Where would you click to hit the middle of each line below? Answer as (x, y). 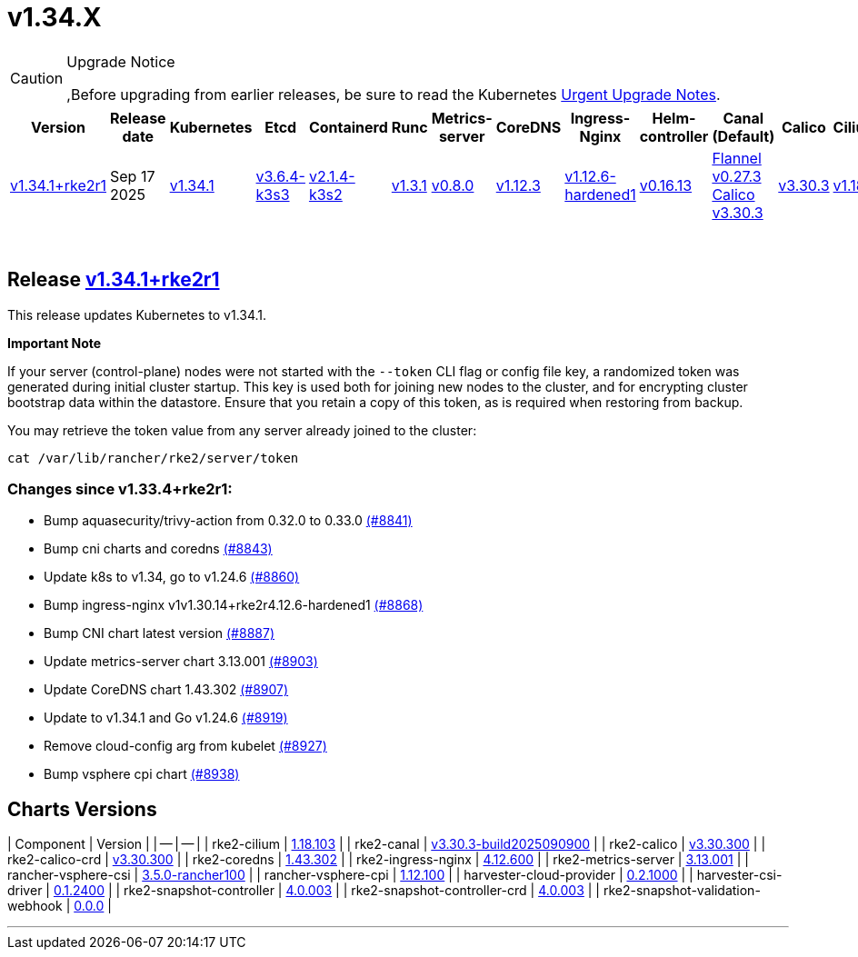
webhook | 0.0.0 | (60, 906)
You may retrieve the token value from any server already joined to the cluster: (242, 430)
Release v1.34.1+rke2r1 (114, 280)
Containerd (348, 127)
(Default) (743, 136)
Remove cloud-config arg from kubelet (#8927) (185, 746)
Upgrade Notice (121, 61)
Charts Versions (82, 809)
